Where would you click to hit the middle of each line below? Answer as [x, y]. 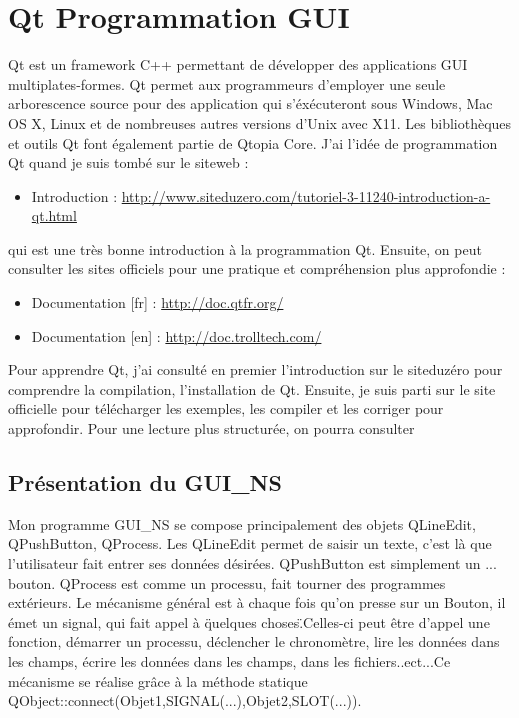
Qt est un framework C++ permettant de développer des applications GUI [238, 64]
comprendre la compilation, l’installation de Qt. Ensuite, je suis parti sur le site [252, 388]
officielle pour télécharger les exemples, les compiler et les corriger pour [226, 408]
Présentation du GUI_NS [145, 482]
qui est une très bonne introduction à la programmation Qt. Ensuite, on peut [245, 248]
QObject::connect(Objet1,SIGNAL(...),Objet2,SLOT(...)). [185, 700]
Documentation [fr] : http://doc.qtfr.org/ [157, 302]
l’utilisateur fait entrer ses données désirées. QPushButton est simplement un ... [252, 563]
